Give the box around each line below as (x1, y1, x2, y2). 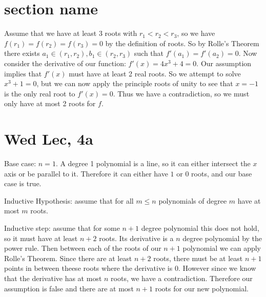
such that (134, 48, 164, 58)
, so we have (177, 28, 215, 38)
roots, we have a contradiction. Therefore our (111, 272, 253, 283)
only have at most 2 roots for (4, 98, 96, 109)
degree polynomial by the (182, 232, 262, 243)
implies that (4, 68, 42, 78)
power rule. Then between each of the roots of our (4, 243, 161, 253)
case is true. (4, 178, 42, 189)
